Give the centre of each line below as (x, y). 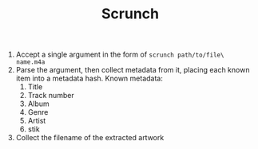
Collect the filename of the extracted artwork (90, 138)
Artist (37, 121)
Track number (51, 96)
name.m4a (30, 62)
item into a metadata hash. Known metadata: (89, 78)
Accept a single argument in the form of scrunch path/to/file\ (120, 55)
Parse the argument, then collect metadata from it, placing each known (133, 70)
